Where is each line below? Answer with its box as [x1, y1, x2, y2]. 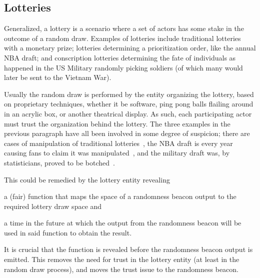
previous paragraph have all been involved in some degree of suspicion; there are [4, 128, 250, 138]
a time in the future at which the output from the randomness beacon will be [4, 217, 241, 228]
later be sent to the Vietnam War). [4, 72, 111, 82]
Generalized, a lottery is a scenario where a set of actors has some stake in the [4, 23, 244, 33]
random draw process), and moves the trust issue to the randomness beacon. [4, 263, 238, 274]
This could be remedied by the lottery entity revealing [4, 174, 170, 184]
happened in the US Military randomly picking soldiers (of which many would [4, 62, 243, 72]
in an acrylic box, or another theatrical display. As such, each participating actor [4, 108, 252, 118]
